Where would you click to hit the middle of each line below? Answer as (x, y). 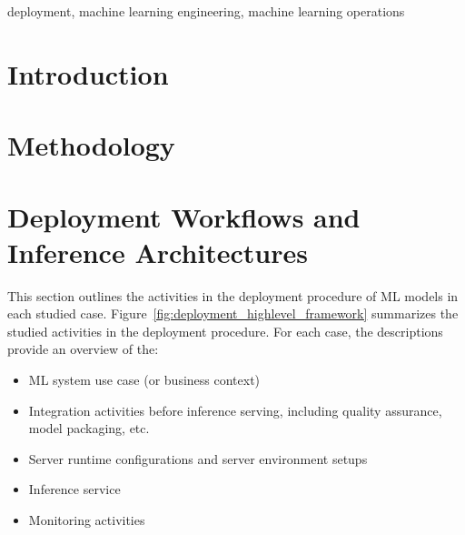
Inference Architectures (158, 252)
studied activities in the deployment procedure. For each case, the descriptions (225, 331)
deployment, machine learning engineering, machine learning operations (206, 11)
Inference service (74, 489)
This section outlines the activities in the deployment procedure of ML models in (233, 295)
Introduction (88, 73)
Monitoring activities (87, 520)
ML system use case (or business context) (144, 380)
